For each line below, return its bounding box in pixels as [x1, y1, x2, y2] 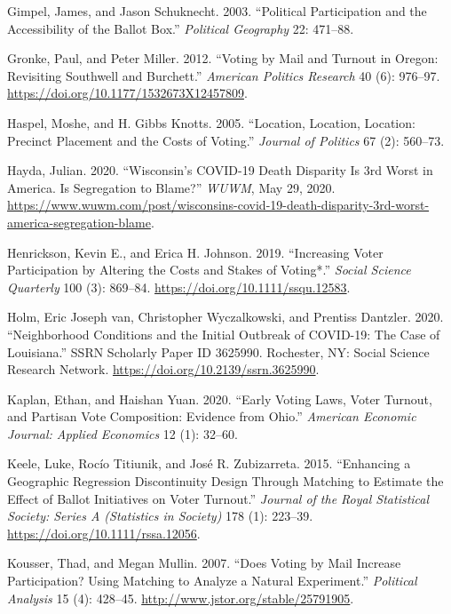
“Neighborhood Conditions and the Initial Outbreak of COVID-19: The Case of [7, 324, 440, 343]
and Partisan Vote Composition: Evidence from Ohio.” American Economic [7, 407, 416, 426]
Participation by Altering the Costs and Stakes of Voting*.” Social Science [7, 260, 411, 279]
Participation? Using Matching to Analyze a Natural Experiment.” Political [7, 571, 417, 590]
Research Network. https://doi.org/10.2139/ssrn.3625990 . [7, 360, 320, 379]
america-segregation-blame [7, 212, 151, 231]
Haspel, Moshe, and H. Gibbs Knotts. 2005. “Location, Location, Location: [7, 113, 415, 132]
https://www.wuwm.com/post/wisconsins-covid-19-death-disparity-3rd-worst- [7, 195, 430, 214]
